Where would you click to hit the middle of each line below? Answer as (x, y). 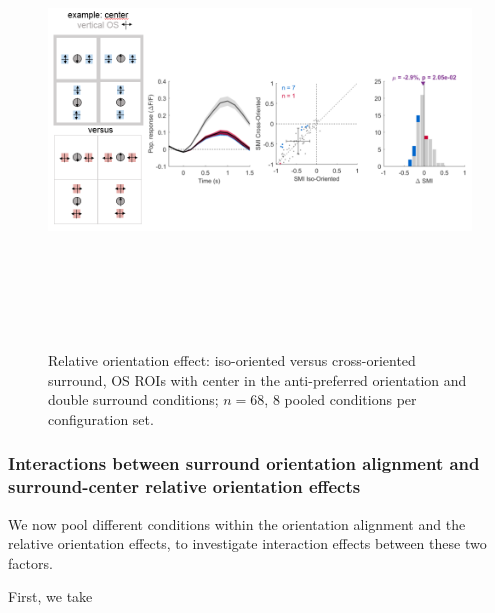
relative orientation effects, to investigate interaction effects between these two (247, 543)
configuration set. (101, 418)
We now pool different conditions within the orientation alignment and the (237, 523)
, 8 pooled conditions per (340, 399)
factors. (30, 562)
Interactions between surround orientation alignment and (244, 463)
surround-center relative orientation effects (184, 486)
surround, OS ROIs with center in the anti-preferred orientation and (257, 379)
